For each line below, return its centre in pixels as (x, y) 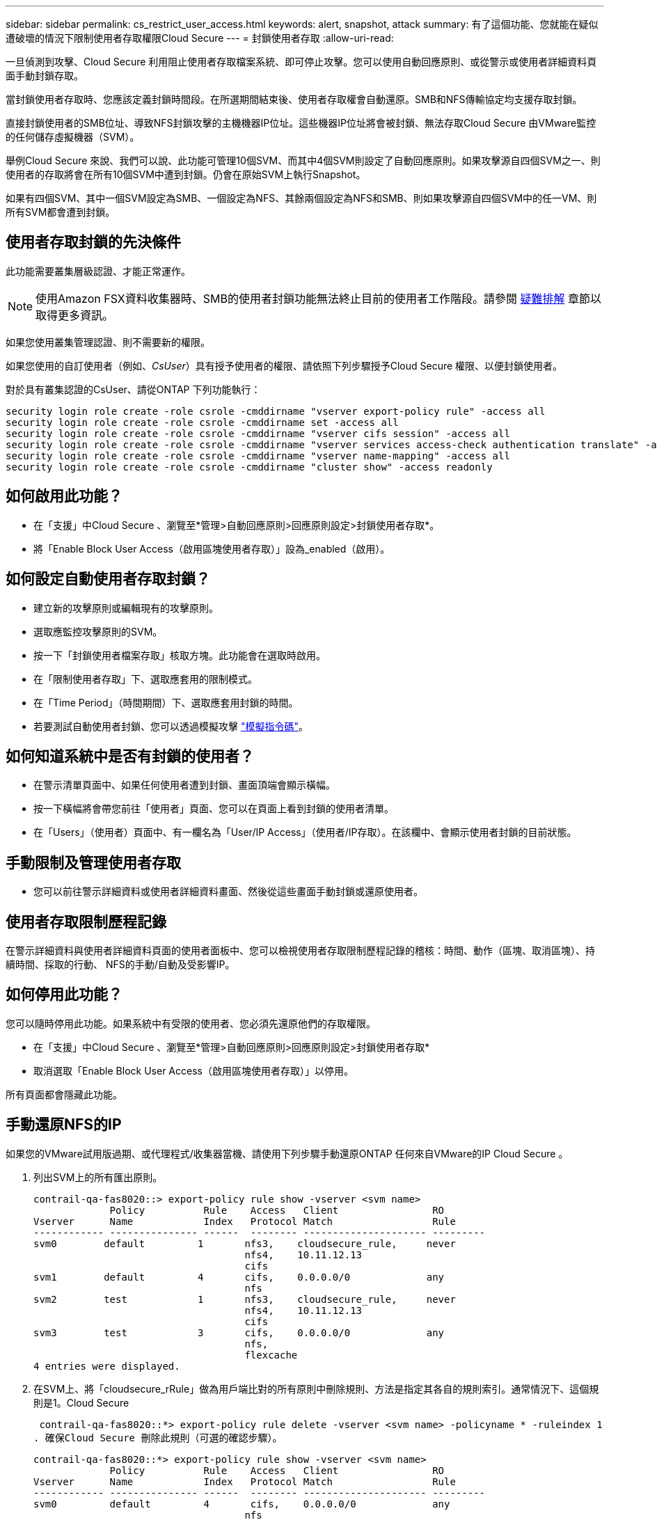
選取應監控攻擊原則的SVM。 (98, 631)
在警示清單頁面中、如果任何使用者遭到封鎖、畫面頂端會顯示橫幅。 (184, 785)
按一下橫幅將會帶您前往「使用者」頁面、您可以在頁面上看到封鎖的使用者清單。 (214, 809)
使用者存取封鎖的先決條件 (93, 242)
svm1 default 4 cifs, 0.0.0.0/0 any (239, 1277)
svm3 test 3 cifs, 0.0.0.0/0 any (239, 1332)
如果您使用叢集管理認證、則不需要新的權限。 (108, 342)
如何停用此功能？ (64, 995)
